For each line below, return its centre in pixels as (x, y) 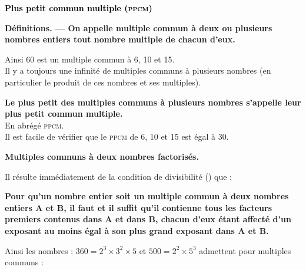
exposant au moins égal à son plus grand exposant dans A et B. (137, 230)
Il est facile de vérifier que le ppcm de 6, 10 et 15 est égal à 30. (117, 136)
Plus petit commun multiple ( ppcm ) (79, 8)
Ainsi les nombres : (39, 250)
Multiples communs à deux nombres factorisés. (102, 156)
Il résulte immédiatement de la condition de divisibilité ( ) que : (118, 176)
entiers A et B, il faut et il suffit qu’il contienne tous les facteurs (139, 207)
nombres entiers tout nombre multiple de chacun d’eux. (120, 39)
